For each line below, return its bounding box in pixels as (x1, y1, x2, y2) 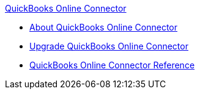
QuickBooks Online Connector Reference (29, 60, 195, 70)
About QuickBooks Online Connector (29, 22, 177, 32)
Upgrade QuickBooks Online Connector (29, 41, 188, 51)
